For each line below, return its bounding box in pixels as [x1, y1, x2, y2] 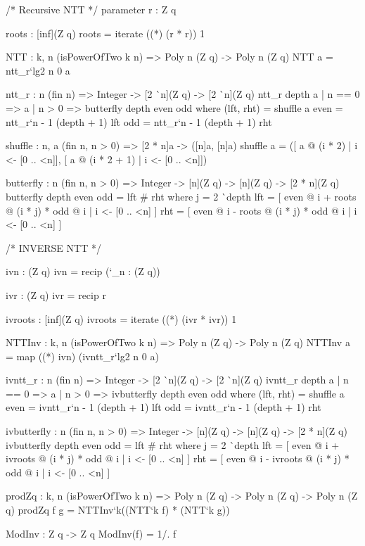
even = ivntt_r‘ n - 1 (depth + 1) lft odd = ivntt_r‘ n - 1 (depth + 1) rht [6, 400, 321, 414]
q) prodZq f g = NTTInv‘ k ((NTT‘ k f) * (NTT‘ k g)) [6, 502, 230, 517]
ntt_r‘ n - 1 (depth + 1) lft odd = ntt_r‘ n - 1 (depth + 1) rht [6, 114, 272, 129]
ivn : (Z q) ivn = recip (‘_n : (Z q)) [6, 264, 160, 279]
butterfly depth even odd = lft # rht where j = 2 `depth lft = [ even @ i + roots [6, 189, 357, 203]
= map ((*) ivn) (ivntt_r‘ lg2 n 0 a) [6, 348, 159, 363]
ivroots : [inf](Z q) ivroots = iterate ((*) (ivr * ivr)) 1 [6, 311, 237, 326]
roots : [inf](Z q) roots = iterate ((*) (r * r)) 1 [6, 25, 205, 40]
